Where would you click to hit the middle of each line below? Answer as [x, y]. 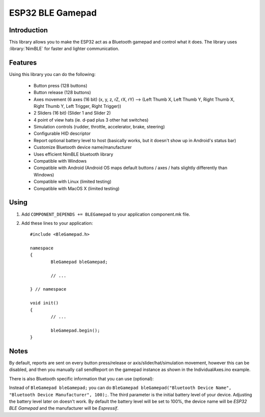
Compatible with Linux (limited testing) [73, 182]
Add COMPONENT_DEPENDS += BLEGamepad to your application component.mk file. [106, 214]
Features [23, 63]
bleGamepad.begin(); [75, 330]
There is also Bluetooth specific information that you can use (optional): [81, 379]
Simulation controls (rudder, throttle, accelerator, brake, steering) [99, 127]
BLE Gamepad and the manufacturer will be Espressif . [64, 408]
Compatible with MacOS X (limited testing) [77, 188]
